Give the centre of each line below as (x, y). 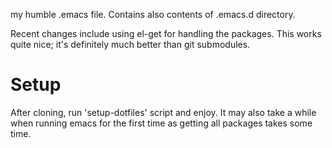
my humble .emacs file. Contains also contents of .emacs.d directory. (153, 14)
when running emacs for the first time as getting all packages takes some (161, 123)
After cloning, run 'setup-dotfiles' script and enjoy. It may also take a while (163, 112)
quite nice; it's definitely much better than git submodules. (130, 44)
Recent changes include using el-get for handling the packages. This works (166, 33)
